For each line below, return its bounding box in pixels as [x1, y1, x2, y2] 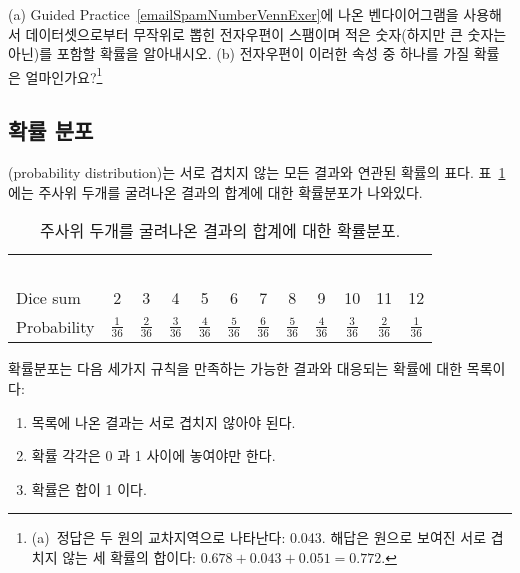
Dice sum [16, 286, 81, 310]
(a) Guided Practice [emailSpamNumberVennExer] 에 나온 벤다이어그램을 [8, 4, 459, 24]
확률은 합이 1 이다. [31, 478, 147, 499]
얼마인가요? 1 [25, 63, 103, 87]
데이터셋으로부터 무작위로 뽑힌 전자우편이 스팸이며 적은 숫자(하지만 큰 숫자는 [25, 23, 507, 44]
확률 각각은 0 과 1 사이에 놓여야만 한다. [31, 445, 276, 466]
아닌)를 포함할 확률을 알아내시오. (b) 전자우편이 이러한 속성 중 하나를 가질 [8, 43, 470, 64]
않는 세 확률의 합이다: [62, 546, 197, 567]
